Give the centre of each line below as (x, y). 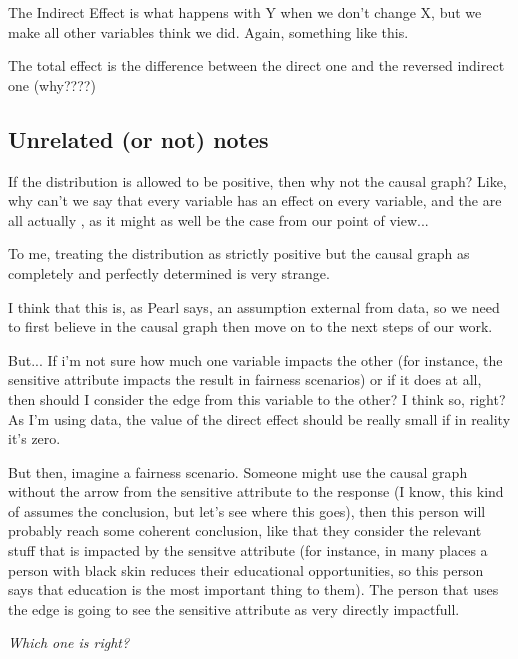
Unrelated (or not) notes (138, 138)
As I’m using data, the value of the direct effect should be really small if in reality (259, 418)
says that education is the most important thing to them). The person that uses (253, 589)
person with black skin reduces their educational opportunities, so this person (246, 569)
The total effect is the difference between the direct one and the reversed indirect (256, 65)
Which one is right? (69, 642)
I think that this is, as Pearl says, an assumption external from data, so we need (254, 306)
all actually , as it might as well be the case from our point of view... (218, 219)
